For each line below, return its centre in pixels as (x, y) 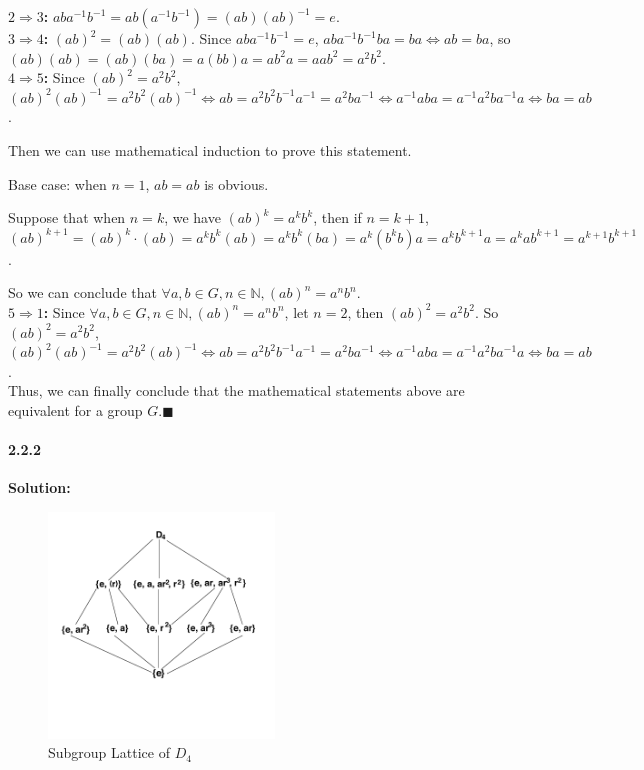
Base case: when (57, 183)
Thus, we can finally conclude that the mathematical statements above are (236, 390)
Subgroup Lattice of (109, 752)
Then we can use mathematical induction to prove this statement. (210, 149)
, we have (192, 217)
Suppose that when (67, 217)
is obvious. (236, 183)
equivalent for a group (75, 409)
